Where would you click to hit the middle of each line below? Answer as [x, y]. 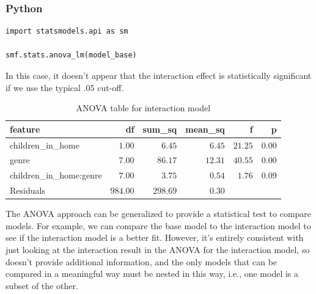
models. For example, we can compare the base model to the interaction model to [158, 225]
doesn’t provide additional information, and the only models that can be [141, 261]
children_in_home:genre [56, 175]
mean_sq [205, 129]
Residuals [28, 190]
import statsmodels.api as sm [67, 31]
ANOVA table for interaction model [143, 108]
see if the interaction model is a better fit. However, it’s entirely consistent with [155, 237]
